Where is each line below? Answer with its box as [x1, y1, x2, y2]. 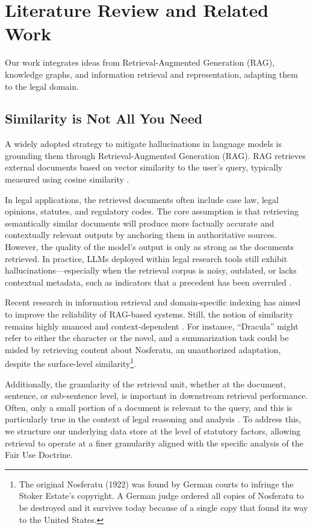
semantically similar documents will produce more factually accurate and [5, 216, 274, 229]
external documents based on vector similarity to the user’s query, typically [5, 161, 283, 174]
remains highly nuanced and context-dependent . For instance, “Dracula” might [5, 319, 299, 332]
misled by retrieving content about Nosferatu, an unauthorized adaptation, [5, 343, 281, 355]
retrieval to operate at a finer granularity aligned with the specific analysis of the [5, 436, 303, 449]
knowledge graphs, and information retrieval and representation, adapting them [5, 67, 298, 80]
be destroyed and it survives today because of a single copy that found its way [19, 501, 308, 513]
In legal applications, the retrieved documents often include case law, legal [5, 193, 279, 205]
